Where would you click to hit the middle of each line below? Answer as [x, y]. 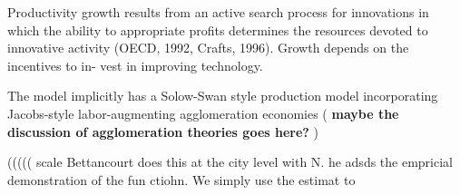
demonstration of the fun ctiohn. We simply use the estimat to [181, 179]
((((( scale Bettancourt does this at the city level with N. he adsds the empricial [230, 162]
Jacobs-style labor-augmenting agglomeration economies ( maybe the [203, 113]
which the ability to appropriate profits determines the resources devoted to [218, 29]
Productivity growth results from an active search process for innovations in [218, 12]
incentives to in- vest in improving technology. [135, 65]
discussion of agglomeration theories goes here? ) [163, 131]
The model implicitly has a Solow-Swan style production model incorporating [223, 96]
